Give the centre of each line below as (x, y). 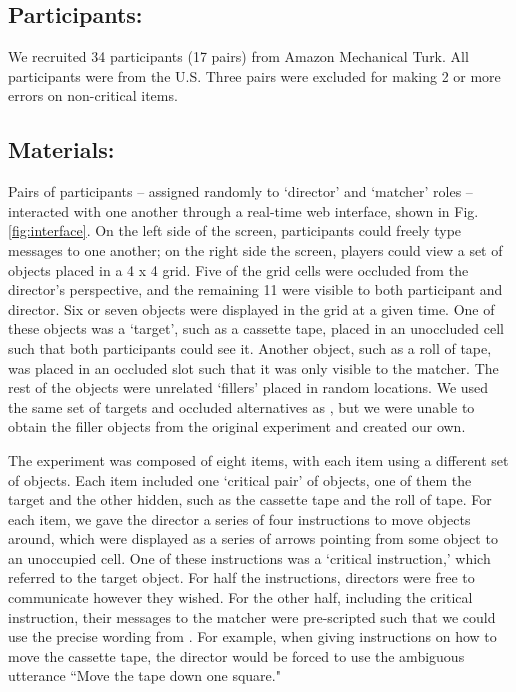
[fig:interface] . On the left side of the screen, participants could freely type (235, 230)
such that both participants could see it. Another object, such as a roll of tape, (250, 347)
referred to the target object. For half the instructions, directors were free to (241, 577)
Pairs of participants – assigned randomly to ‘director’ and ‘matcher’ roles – (240, 191)
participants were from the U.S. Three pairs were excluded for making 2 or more (254, 75)
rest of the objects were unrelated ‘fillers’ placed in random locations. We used (248, 387)
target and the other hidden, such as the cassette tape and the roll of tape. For (250, 499)
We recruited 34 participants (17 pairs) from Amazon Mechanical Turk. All (238, 56)
